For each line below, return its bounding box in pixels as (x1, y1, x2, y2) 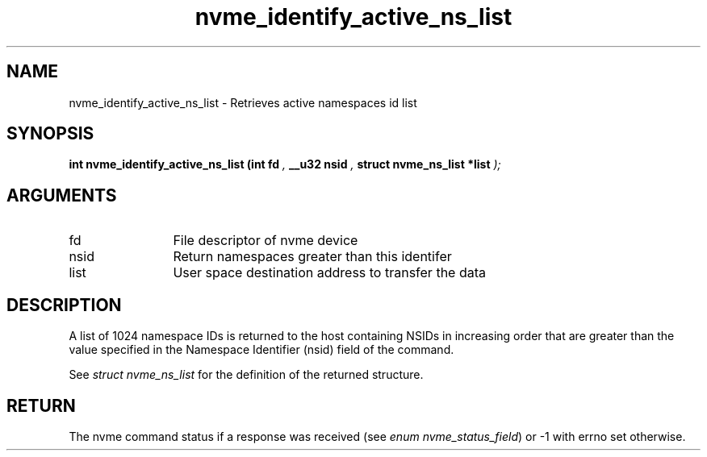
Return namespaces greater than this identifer (173, 248, 452, 265)
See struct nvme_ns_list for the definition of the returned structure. (69, 368, 424, 382)
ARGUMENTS (6, 185, 117, 206)
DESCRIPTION (6, 294, 122, 315)
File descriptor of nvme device (173, 232, 358, 249)
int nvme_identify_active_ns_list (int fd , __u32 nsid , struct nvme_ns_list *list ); (69, 157, 501, 172)
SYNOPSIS (6, 123, 94, 144)
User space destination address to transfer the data (173, 264, 486, 281)
